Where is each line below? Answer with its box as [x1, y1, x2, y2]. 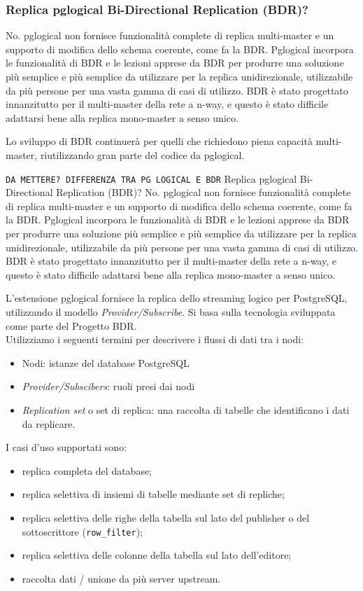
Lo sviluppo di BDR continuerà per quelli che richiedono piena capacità [6, 134, 313, 148]
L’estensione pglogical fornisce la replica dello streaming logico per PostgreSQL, [6, 291, 348, 305]
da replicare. [22, 416, 76, 431]
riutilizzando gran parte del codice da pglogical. [40, 147, 245, 162]
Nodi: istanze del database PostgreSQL [22, 355, 190, 370]
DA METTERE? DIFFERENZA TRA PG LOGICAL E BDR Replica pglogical [6, 171, 297, 186]
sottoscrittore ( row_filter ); [22, 524, 143, 538]
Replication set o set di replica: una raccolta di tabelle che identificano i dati [22, 402, 350, 417]
